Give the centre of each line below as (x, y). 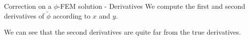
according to (72, 15)
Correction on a (28, 6)
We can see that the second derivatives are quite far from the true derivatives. (123, 32)
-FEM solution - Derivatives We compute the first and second (152, 6)
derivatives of (24, 15)
